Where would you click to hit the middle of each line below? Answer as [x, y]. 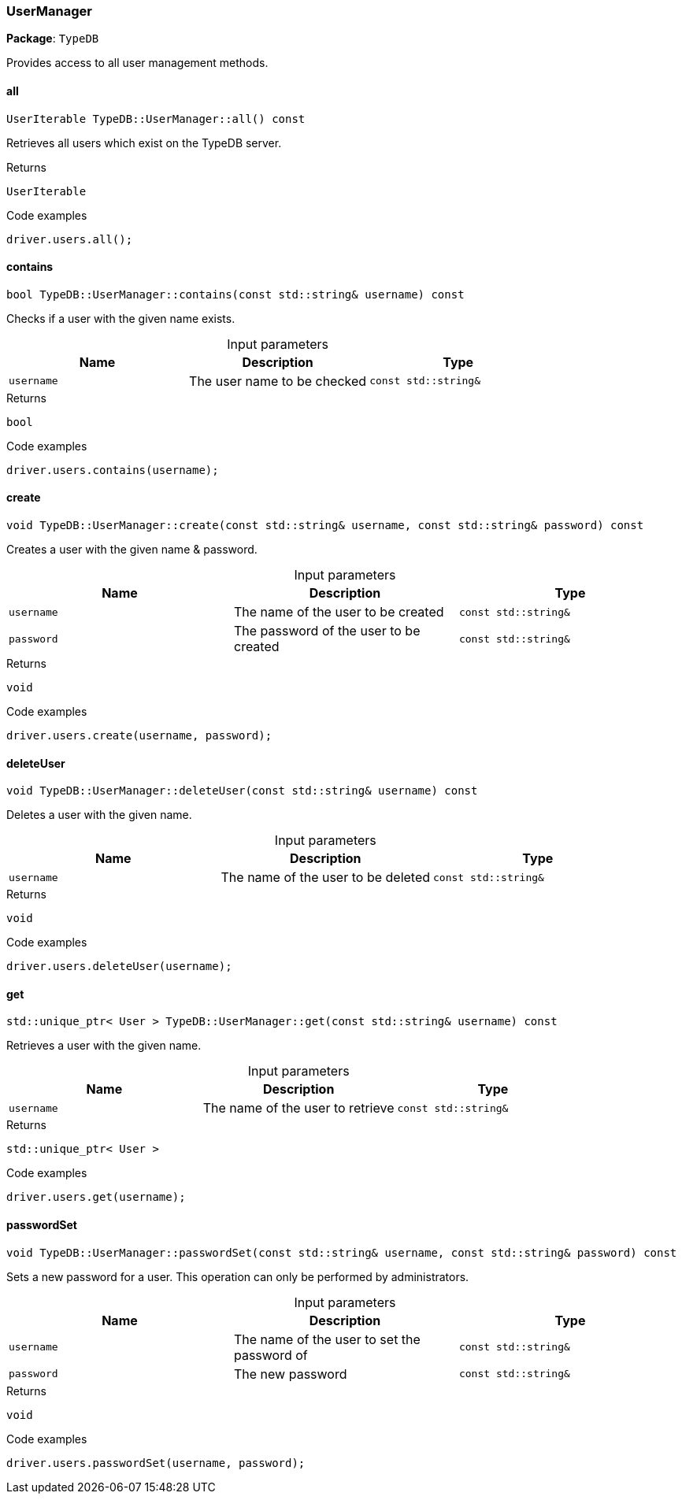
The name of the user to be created [339, 612]
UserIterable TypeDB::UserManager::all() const [156, 119]
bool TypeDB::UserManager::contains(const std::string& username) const [235, 294]
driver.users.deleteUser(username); [119, 967]
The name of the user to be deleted [326, 878]
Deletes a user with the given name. [99, 815]
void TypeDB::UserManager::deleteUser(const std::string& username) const [242, 791]
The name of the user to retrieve [298, 1108]
